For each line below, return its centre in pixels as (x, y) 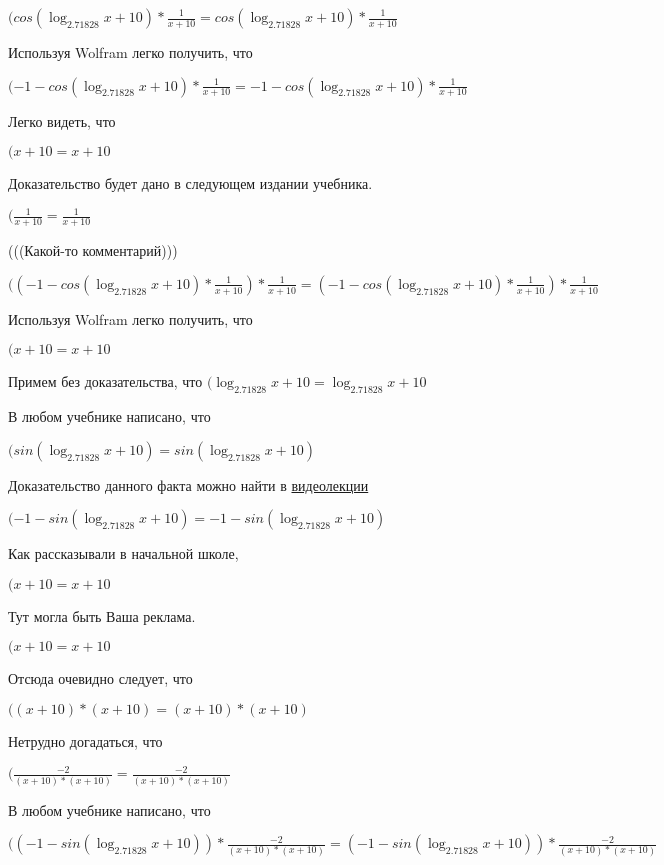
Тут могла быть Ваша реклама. (102, 615)
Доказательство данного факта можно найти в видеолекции (188, 484)
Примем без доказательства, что (105, 381)
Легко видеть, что (62, 120)
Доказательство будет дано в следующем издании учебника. (190, 183)
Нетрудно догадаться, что (85, 741)
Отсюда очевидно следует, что (100, 678)
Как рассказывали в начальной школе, (123, 553)
